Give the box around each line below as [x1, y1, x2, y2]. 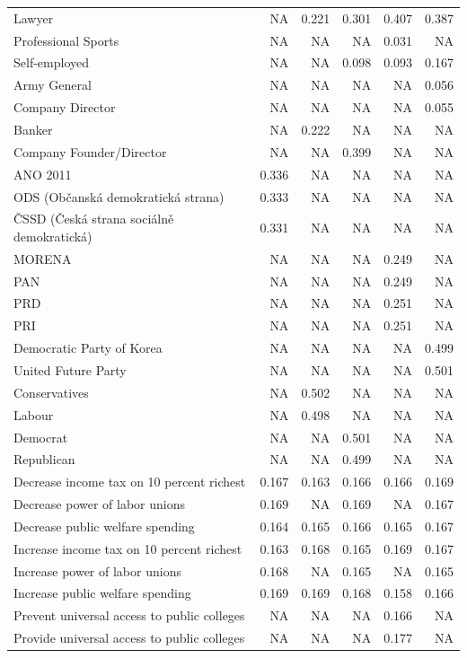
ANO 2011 [13, 164, 72, 183]
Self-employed [13, 53, 89, 72]
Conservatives [13, 382, 89, 401]
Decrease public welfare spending [13, 516, 195, 535]
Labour [13, 405, 54, 424]
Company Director [13, 98, 116, 117]
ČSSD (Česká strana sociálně [13, 209, 174, 228]
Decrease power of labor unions [13, 495, 186, 513]
